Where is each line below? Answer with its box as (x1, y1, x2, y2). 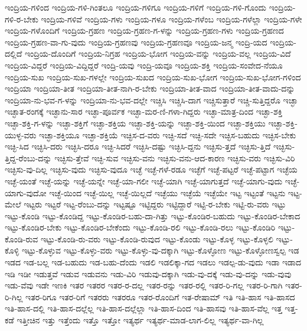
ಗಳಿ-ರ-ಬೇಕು (5, 12, 38, 25)
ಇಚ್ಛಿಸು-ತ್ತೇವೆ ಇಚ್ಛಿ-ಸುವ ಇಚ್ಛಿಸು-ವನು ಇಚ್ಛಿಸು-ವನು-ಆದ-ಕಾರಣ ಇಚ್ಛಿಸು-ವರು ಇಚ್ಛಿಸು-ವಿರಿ (54, 151, 295, 164)
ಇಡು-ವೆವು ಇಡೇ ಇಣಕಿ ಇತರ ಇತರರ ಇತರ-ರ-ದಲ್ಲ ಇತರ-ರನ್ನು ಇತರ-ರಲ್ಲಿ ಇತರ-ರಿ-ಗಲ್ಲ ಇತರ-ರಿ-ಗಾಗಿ (5, 279, 283, 291)
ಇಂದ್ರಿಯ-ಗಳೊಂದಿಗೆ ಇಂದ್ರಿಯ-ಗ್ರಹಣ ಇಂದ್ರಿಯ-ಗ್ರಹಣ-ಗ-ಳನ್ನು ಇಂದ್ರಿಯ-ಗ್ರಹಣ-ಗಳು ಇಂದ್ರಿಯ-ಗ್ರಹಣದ (5, 24, 284, 37)
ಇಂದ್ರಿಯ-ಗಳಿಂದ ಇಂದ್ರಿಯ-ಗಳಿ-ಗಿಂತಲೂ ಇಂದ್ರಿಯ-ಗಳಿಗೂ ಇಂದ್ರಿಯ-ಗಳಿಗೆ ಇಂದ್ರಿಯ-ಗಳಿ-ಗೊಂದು (5, 1, 267, 13)
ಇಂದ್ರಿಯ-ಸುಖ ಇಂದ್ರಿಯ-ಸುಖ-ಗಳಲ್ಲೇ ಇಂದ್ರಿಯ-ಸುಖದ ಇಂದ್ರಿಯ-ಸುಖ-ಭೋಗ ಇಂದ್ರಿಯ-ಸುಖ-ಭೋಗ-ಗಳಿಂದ (5, 70, 301, 83)
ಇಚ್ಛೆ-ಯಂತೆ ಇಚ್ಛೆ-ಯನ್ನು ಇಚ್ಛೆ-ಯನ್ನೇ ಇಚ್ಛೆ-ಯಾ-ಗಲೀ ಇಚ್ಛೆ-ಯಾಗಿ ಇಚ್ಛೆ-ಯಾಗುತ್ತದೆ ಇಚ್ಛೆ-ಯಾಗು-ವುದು (5, 174, 283, 187)
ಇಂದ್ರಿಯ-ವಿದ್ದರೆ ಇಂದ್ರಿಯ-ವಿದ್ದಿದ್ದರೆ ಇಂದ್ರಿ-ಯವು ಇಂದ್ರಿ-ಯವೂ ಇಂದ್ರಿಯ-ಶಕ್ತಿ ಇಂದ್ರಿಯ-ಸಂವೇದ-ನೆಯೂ (5, 59, 283, 71)
